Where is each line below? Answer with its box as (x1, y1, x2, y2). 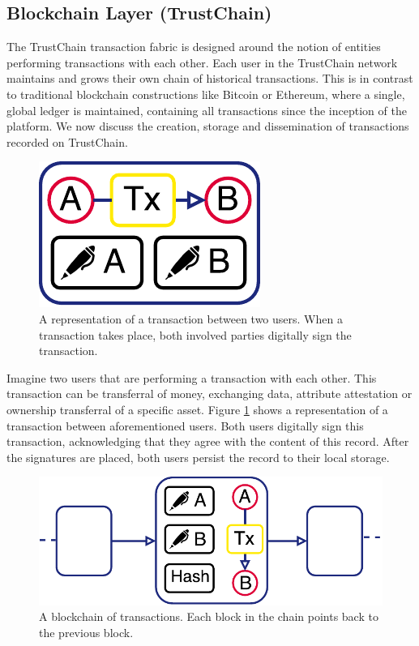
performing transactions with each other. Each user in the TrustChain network (6, 53, 398, 71)
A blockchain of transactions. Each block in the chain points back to (39, 608, 378, 625)
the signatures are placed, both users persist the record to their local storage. (6, 448, 390, 465)
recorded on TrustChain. (6, 133, 128, 150)
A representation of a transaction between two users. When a (39, 310, 343, 327)
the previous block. (39, 623, 134, 640)
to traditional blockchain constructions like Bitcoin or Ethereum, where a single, (6, 85, 405, 102)
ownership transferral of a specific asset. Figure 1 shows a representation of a (6, 400, 388, 417)
